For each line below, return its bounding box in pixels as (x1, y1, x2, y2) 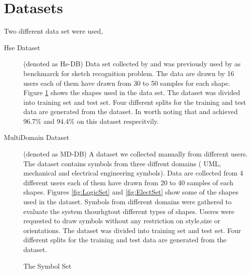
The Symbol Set (23, 260, 72, 271)
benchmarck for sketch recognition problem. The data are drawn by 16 (23, 68, 234, 78)
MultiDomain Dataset (4, 132, 69, 142)
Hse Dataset (4, 42, 40, 52)
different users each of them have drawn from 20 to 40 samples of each (23, 177, 233, 187)
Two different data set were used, (4, 26, 103, 36)
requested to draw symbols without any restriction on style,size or (23, 215, 220, 226)
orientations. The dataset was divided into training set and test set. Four (23, 225, 241, 235)
